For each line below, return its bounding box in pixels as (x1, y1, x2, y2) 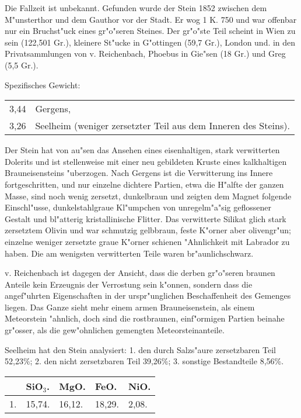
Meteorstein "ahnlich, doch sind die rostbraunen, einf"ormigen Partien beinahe (5, 312, 285, 324)
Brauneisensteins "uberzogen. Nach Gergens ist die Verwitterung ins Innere (5, 167, 273, 179)
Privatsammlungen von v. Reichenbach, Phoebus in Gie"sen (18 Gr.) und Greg (5, 47, 286, 60)
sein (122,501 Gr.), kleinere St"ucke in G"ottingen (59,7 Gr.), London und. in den (5, 36, 296, 48)
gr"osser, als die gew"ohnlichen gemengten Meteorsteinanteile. (5, 324, 225, 336)
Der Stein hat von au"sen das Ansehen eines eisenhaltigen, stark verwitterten (5, 144, 280, 156)
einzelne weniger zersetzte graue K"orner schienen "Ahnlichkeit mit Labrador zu (5, 235, 290, 247)
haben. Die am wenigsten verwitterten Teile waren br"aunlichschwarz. (5, 247, 254, 259)
